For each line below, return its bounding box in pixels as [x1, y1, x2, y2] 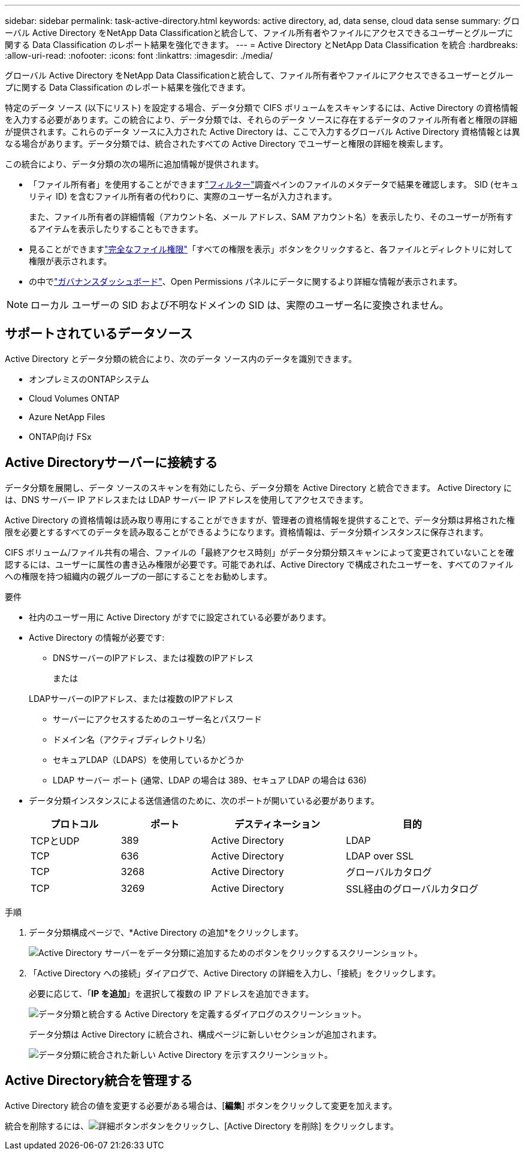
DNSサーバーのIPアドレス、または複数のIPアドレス [53, 652, 254, 663]
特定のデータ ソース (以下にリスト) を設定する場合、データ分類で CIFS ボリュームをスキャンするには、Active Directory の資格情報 [5, 102, 518, 113]
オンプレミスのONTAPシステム [29, 373, 149, 384]
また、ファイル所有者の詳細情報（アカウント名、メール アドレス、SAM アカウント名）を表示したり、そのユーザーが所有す [29, 212, 514, 222]
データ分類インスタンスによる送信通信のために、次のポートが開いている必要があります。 [29, 795, 379, 806]
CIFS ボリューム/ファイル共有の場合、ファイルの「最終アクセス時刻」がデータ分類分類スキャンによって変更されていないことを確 [5, 547, 514, 557]
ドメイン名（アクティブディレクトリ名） [53, 734, 211, 744]
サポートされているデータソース [5, 326, 193, 342]
